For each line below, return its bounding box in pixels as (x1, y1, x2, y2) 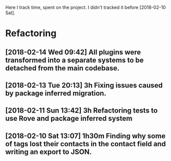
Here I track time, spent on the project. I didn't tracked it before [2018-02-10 (5, 5, 166, 10)
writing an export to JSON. (5, 147, 92, 156)
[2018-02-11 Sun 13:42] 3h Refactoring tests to (5, 106, 158, 115)
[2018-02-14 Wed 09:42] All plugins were (5, 48, 141, 57)
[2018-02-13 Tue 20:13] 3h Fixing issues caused (5, 81, 163, 90)
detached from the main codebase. (5, 64, 120, 72)
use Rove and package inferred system (5, 114, 133, 123)
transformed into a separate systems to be (5, 56, 144, 64)
